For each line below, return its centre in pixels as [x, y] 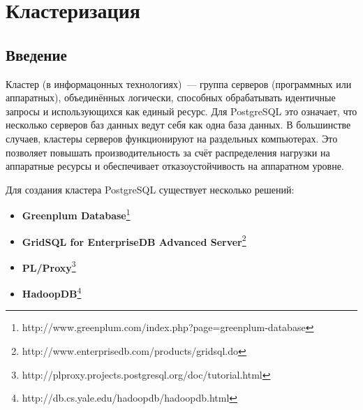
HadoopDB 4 [52, 292]
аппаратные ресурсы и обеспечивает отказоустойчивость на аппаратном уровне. [175, 166]
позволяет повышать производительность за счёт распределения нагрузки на [168, 152]
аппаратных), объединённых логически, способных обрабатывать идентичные [171, 97]
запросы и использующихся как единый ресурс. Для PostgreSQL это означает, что [181, 111]
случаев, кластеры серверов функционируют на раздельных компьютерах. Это [172, 138]
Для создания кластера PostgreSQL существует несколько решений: [150, 189]
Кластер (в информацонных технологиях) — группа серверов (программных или [179, 83]
